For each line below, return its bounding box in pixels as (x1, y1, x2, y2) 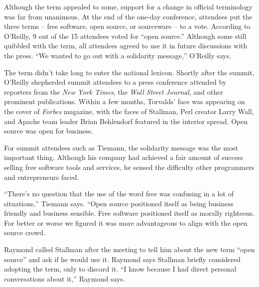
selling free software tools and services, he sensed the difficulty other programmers (4, 161, 255, 172)
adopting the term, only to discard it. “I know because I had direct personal (4, 264, 237, 274)
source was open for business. (4, 126, 93, 136)
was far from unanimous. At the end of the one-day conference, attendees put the (4, 11, 253, 21)
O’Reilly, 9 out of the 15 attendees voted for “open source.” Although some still (4, 30, 247, 41)
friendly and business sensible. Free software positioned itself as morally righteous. (4, 208, 255, 218)
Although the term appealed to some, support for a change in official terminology (4, 1, 253, 11)
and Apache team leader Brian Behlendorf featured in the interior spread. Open (4, 116, 248, 126)
